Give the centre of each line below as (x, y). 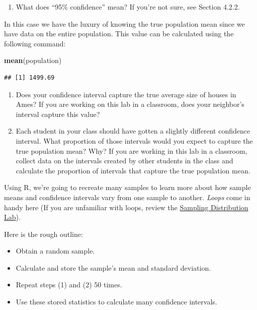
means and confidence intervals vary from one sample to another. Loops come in (127, 197)
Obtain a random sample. (55, 251)
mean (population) (33, 60)
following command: (35, 43)
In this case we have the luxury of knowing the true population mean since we (124, 23)
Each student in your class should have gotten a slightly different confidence (133, 131)
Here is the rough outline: (44, 234)
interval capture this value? (58, 114)
